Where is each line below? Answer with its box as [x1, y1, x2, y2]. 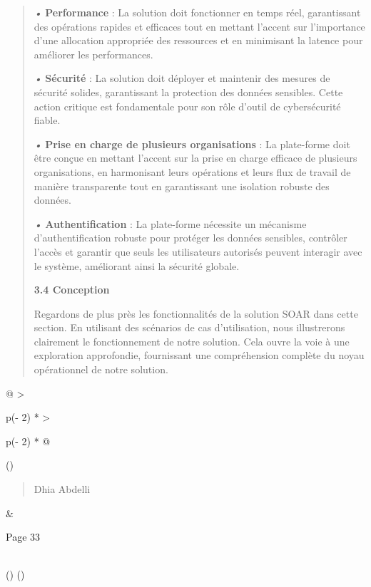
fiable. [34, 113, 61, 128]
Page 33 [6, 529, 41, 544]
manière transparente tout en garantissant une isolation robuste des [34, 178, 330, 193]
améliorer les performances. [34, 46, 153, 61]
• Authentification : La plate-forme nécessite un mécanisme [34, 216, 307, 231]
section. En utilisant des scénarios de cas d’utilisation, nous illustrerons [34, 320, 345, 335]
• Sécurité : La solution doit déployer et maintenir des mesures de [34, 71, 330, 85]
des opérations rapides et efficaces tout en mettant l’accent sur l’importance [34, 19, 365, 33]
